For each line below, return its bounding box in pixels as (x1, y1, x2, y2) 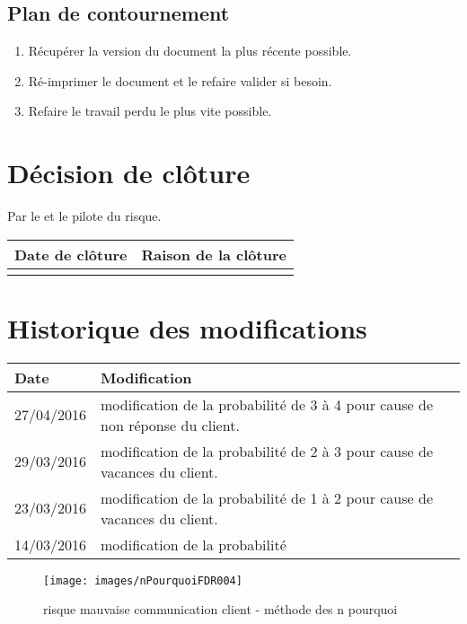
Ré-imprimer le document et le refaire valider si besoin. (28, 71, 332, 90)
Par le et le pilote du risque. (7, 207, 162, 225)
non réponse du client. (101, 414, 240, 435)
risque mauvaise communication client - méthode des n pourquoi (43, 600, 398, 619)
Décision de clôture (7, 154, 251, 191)
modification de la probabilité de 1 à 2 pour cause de (101, 487, 433, 508)
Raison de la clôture (141, 243, 286, 265)
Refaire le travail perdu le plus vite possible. (28, 101, 272, 120)
